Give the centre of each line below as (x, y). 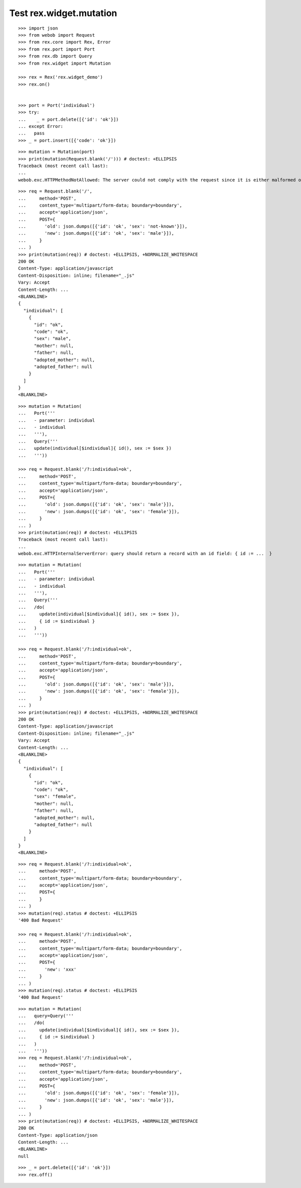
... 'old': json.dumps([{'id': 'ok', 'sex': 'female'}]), (99, 1093)
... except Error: (41, 126)
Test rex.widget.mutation (63, 13)
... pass (32, 133)
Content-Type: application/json (58, 1135)
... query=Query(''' (46, 1016)
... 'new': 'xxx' (47, 969)
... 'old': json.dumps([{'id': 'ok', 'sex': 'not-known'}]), (103, 226)
